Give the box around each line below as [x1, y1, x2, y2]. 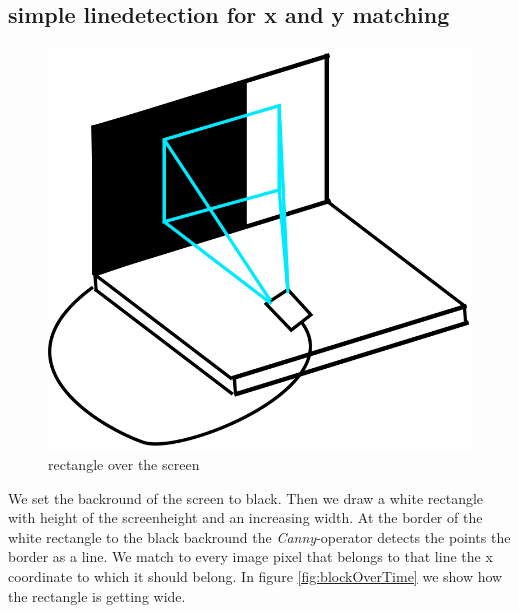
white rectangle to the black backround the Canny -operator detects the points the [8, 526, 511, 547]
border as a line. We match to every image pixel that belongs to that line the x [8, 546, 493, 567]
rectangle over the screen [48, 454, 200, 475]
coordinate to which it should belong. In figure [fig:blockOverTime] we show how [8, 566, 503, 586]
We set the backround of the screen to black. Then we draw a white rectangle [8, 487, 484, 508]
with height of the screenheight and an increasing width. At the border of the [8, 507, 483, 528]
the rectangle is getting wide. [8, 585, 186, 606]
